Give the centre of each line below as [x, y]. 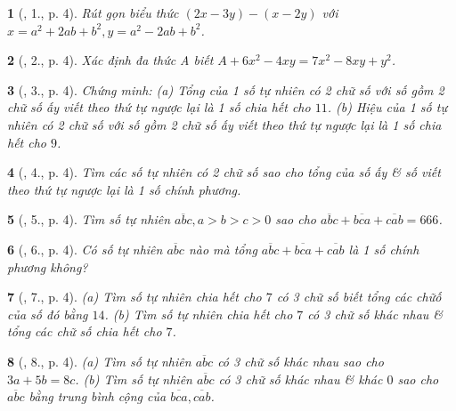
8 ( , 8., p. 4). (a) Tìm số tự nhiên [99, 361]
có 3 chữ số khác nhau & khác [301, 379]
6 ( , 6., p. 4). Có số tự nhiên [85, 249]
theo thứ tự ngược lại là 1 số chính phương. [124, 189]
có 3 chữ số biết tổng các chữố [359, 297]
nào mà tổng [223, 249]
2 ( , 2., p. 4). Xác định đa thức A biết [110, 60]
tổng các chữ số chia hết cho [85, 331]
